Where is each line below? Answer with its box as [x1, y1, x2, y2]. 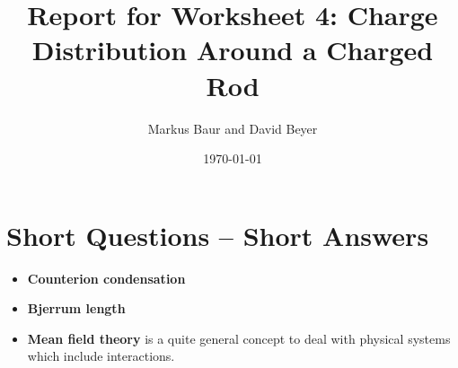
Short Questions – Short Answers [6, 216, 429, 253]
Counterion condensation [27, 268, 186, 287]
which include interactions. [27, 346, 175, 365]
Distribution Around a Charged [31, 31, 434, 68]
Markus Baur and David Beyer [147, 118, 318, 137]
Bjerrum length [27, 299, 126, 318]
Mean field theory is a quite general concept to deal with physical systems [27, 329, 451, 347]
